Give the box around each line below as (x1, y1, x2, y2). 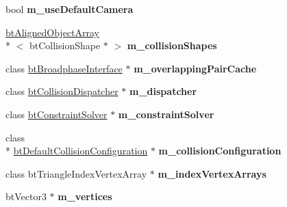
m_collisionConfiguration (158, 143, 282, 158)
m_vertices (58, 189, 112, 204)
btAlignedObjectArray (5, 25, 100, 39)
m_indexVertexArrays (158, 166, 266, 180)
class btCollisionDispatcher (5, 84, 118, 98)
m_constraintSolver (118, 107, 214, 121)
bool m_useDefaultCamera (5, 2, 134, 16)
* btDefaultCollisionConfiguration (5, 143, 148, 158)
